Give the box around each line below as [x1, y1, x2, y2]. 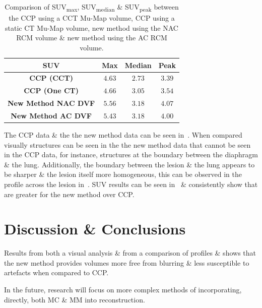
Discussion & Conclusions [4, 218, 186, 239]
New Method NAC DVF [8, 98, 95, 108]
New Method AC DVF [11, 110, 92, 120]
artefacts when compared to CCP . [4, 267, 109, 278]
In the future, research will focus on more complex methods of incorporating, [4, 284, 242, 295]
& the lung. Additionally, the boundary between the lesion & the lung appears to [4, 159, 255, 169]
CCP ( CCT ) [29, 73, 73, 83]
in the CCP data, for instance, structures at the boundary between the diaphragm [4, 149, 258, 160]
